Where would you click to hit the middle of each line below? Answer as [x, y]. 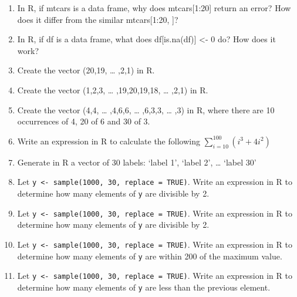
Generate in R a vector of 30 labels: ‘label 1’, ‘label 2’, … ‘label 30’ [137, 162]
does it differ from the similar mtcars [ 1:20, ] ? [98, 19]
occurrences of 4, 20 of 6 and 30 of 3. [84, 121]
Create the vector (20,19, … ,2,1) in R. [86, 70]
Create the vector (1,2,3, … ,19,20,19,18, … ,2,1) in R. [113, 90]
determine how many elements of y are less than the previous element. [144, 287]
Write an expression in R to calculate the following [109, 141]
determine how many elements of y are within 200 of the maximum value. [150, 256]
